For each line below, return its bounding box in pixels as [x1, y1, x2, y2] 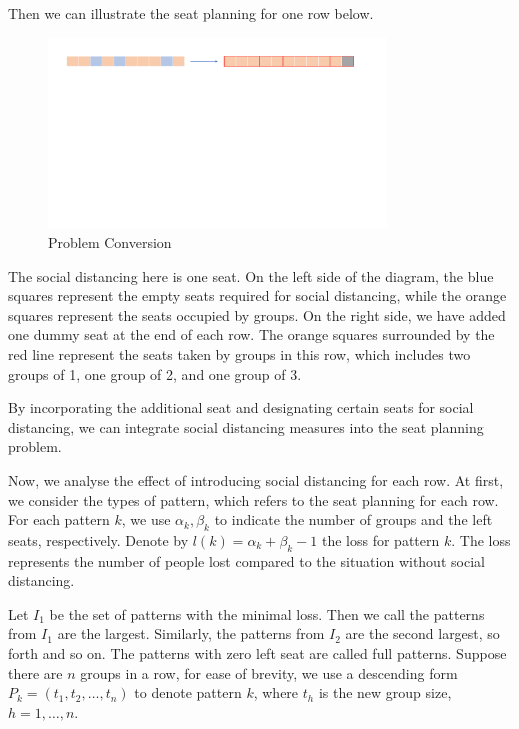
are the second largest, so [345, 623, 500, 644]
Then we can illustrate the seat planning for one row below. [8, 3, 374, 23]
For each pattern [8, 509, 110, 530]
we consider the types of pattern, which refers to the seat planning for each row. [8, 489, 499, 510]
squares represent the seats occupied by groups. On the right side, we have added [8, 304, 506, 325]
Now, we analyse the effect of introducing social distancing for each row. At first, [8, 469, 504, 490]
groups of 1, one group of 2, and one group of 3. [8, 363, 302, 384]
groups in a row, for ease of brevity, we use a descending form [80, 662, 458, 683]
